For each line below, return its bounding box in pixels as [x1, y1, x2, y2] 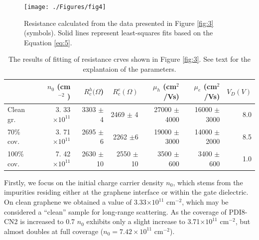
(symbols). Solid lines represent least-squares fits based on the [24, 27, 213, 38]
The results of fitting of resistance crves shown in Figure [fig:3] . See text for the [8, 54, 251, 64]
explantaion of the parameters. [83, 64, 176, 74]
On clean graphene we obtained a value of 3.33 [4, 197, 146, 207]
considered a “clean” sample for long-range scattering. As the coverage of [4, 206, 227, 217]
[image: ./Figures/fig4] [24, 3, 106, 10]
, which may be [182, 197, 229, 207]
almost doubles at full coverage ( [4, 226, 104, 236]
